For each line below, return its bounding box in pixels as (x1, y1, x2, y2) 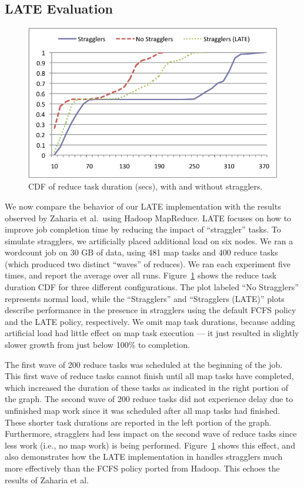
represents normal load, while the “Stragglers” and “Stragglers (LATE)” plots (5, 292, 285, 304)
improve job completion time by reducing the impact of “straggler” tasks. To (5, 223, 281, 235)
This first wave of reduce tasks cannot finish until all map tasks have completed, (5, 370, 294, 382)
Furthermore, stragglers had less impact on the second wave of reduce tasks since (5, 427, 297, 440)
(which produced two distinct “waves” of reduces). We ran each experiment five (5, 257, 291, 270)
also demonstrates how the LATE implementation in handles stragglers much (5, 450, 283, 463)
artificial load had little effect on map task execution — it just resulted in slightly (5, 327, 299, 339)
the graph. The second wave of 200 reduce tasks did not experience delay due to (5, 393, 293, 405)
